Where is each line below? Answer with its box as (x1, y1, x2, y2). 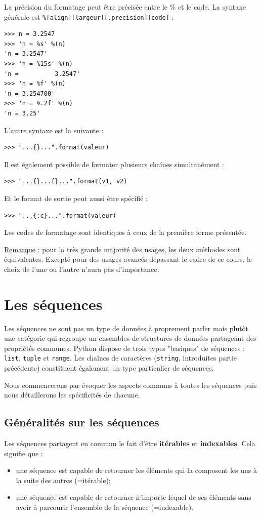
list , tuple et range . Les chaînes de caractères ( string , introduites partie (4, 352, 237, 363)
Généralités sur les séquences (4, 414, 159, 430)
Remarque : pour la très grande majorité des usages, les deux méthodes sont (4, 244, 241, 254)
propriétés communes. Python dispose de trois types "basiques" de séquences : (4, 342, 245, 353)
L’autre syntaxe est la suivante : (4, 125, 104, 135)
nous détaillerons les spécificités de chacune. (4, 389, 140, 400)
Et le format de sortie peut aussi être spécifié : (4, 192, 148, 203)
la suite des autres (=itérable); (16, 474, 111, 485)
